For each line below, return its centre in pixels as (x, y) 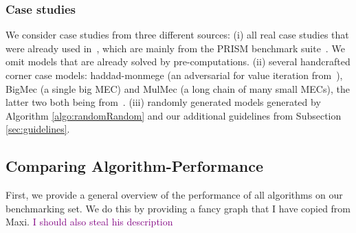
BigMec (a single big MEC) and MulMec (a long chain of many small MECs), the (178, 88)
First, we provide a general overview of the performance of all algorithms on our (174, 195)
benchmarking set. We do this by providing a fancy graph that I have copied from (178, 208)
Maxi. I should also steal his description (89, 222)
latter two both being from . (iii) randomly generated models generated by (163, 102)
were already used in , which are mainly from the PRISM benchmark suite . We (175, 48)
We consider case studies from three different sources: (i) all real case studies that (177, 35)
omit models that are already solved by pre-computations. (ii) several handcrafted (178, 62)
